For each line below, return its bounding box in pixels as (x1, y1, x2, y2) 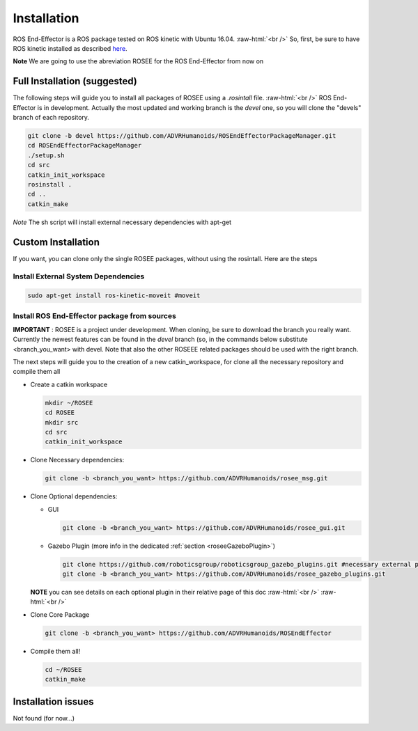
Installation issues (13, 695, 94, 707)
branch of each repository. (13, 113, 90, 122)
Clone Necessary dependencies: (30, 456, 125, 464)
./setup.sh (27, 151, 65, 159)
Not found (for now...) (13, 714, 75, 722)
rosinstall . (27, 180, 72, 188)
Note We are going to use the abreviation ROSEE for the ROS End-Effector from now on (13, 57, 264, 65)
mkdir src (45, 418, 79, 426)
